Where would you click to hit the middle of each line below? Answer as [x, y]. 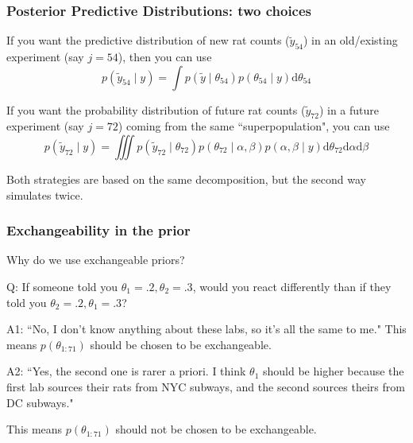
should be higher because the [334, 371]
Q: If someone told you [62, 286]
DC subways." [40, 402]
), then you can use [165, 57]
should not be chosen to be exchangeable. [216, 429]
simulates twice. [45, 194]
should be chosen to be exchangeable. [181, 344]
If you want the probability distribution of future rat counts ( [156, 109]
